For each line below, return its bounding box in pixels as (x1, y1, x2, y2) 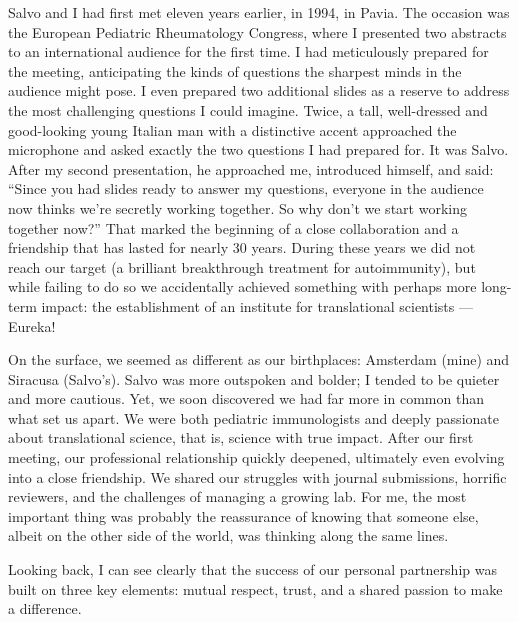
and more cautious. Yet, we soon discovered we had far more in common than (8, 388, 484, 409)
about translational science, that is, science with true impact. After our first (8, 427, 474, 448)
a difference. (8, 598, 82, 619)
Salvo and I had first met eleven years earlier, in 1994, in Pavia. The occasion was (8, 2, 510, 22)
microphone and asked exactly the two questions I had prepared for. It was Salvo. (8, 139, 509, 160)
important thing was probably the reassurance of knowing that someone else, (8, 505, 479, 526)
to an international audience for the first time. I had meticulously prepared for (8, 41, 489, 62)
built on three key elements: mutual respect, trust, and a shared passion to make (8, 578, 503, 599)
